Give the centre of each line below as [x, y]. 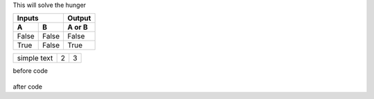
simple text [35, 58]
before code [30, 71]
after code [28, 87]
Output [79, 19]
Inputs [28, 19]
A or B [78, 27]
